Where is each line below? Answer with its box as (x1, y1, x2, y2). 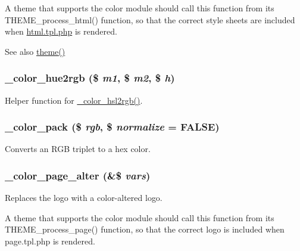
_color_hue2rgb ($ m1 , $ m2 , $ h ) (5, 70, 175, 85)
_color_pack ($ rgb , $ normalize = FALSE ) (5, 119, 220, 134)
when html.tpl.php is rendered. (5, 25, 117, 38)
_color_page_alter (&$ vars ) (5, 168, 151, 182)
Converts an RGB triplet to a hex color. (5, 142, 151, 155)
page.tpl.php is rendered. (5, 235, 95, 247)
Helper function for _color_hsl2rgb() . (5, 94, 143, 106)
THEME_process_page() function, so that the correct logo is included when (5, 223, 285, 235)
